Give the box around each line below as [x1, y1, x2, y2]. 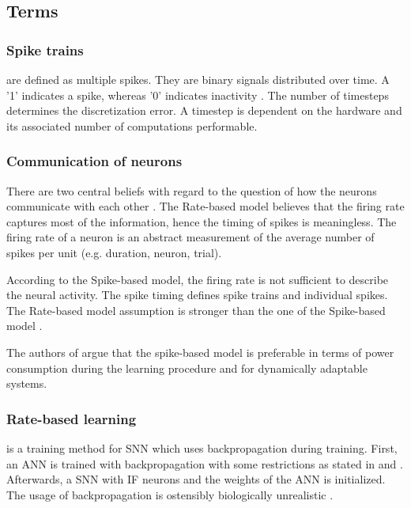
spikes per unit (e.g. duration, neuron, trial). [6, 244, 222, 260]
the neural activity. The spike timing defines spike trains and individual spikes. [6, 286, 388, 303]
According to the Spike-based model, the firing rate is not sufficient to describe [6, 271, 389, 287]
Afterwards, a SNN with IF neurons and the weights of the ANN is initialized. [6, 471, 386, 487]
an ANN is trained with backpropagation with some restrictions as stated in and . [6, 455, 403, 472]
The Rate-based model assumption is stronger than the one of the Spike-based [6, 301, 386, 318]
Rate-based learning [6, 408, 137, 428]
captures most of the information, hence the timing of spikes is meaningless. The [6, 213, 397, 229]
